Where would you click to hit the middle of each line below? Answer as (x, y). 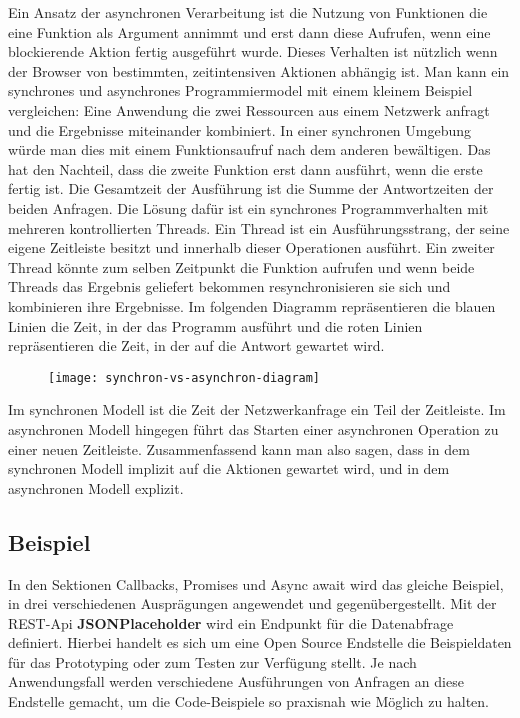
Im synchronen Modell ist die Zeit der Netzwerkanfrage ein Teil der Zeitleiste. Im (257, 409)
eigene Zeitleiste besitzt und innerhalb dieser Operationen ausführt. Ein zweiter (251, 247)
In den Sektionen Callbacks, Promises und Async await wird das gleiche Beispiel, (256, 583)
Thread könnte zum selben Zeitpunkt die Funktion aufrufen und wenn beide (241, 266)
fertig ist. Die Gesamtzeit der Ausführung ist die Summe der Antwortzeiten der (251, 188)
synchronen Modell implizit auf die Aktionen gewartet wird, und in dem (229, 468)
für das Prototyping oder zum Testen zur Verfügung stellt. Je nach (212, 661)
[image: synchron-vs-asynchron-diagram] (184, 377)
